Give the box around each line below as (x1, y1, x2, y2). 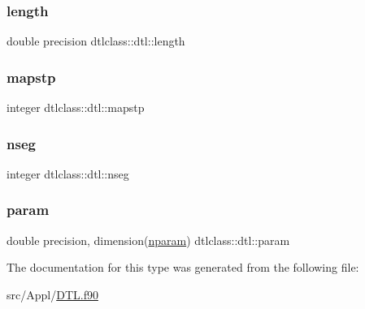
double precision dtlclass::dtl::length (7, 32, 185, 49)
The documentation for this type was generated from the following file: (7, 259, 359, 276)
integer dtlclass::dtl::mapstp (7, 99, 145, 116)
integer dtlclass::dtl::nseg (7, 165, 129, 182)
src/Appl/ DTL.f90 (7, 285, 98, 303)
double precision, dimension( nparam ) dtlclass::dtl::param (7, 231, 290, 248)
